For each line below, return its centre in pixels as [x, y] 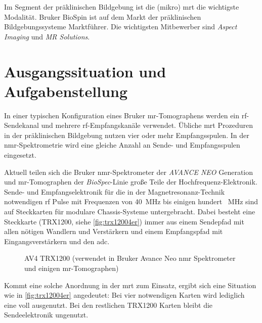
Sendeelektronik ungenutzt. [46, 315]
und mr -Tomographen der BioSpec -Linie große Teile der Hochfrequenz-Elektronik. [131, 182]
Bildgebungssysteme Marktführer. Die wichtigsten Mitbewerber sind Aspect [121, 27]
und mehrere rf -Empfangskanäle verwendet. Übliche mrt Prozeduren [147, 125]
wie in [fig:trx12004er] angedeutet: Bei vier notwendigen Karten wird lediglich [124, 295]
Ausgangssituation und [85, 71]
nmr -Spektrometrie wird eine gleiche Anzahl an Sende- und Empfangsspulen [122, 145]
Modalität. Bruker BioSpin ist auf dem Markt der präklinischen [103, 16]
